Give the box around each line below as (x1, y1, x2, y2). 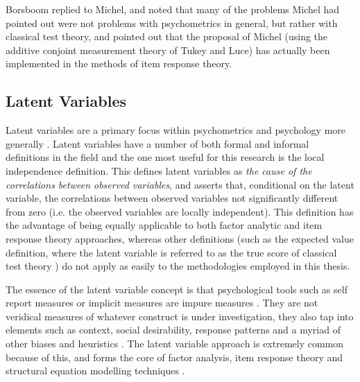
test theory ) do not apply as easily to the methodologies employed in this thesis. (6, 259, 350, 273)
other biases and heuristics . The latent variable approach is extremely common (6, 336, 344, 351)
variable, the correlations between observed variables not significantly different (6, 191, 338, 205)
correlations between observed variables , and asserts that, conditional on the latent (6, 177, 354, 191)
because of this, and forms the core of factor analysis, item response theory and (6, 349, 343, 364)
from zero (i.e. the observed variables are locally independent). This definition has (6, 204, 354, 218)
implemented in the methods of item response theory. (6, 56, 232, 71)
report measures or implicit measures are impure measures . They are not (6, 295, 318, 310)
